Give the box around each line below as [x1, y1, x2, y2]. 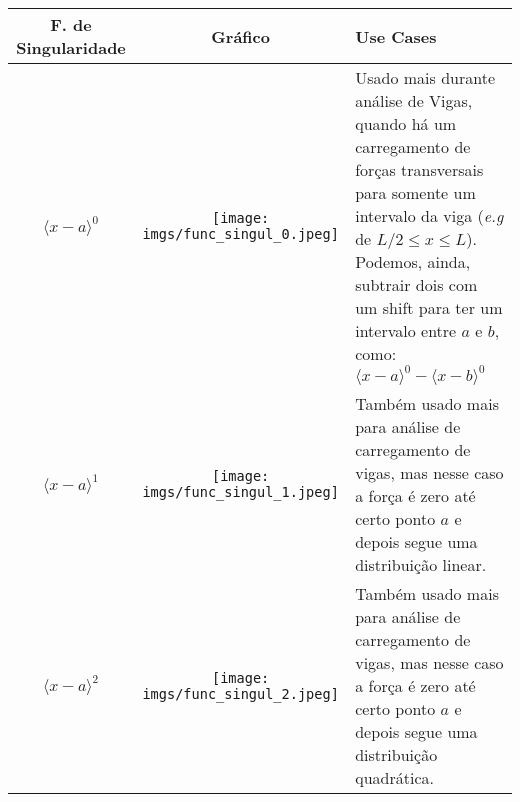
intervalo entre [355, 319, 457, 342]
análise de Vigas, [355, 89, 473, 112]
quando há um [355, 112, 457, 135]
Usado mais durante [355, 66, 495, 89]
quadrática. [355, 766, 434, 789]
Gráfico [211, 24, 270, 48]
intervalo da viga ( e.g [355, 204, 504, 227]
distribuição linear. [355, 553, 487, 576]
